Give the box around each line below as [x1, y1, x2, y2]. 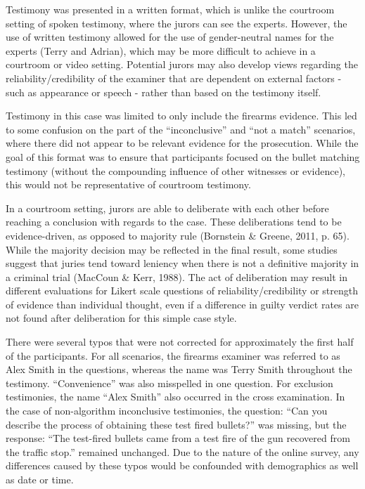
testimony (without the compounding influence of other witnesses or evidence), [6, 163, 345, 178]
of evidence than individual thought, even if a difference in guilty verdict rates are [6, 296, 359, 311]
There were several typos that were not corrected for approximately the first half [6, 334, 354, 349]
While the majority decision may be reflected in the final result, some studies [6, 242, 338, 256]
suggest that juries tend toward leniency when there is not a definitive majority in [6, 256, 359, 270]
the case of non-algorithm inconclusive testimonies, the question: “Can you [6, 403, 328, 418]
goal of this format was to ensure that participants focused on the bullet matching [6, 149, 360, 164]
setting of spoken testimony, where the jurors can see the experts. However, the [6, 15, 347, 30]
